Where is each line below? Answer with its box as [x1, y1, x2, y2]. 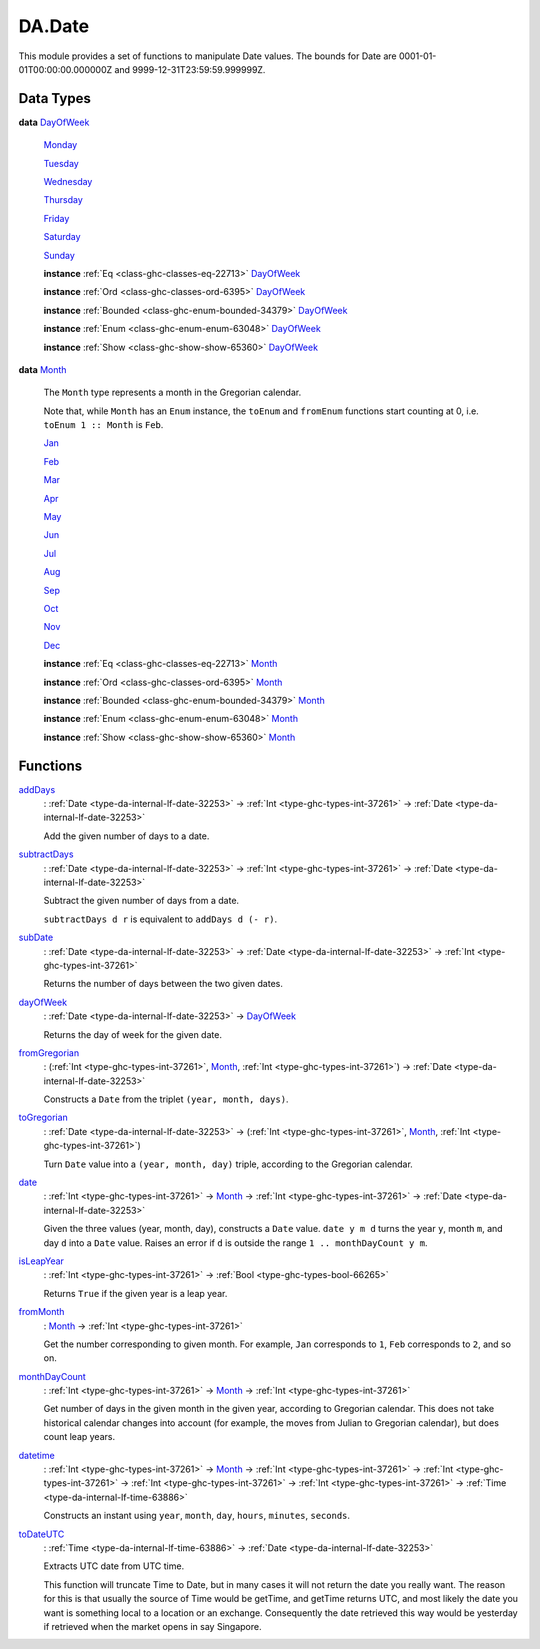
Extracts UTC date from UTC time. [43, 1560, 185, 1572]
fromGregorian [18, 1046, 80, 1059]
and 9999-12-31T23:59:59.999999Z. [114, 63, 266, 75]
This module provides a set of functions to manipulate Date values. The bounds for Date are [18, 50, 397, 62]
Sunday [43, 249, 75, 261]
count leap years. [43, 1431, 115, 1443]
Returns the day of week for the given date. [43, 1028, 222, 1040]
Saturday [43, 231, 81, 243]
